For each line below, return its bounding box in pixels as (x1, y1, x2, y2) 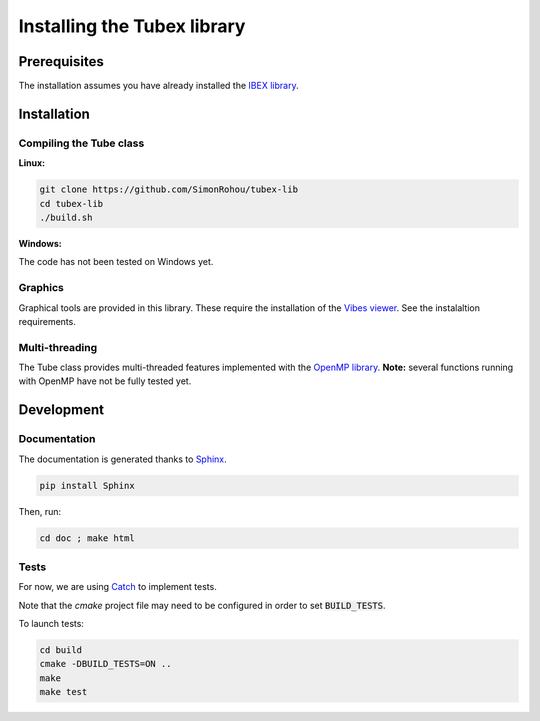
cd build (39, 645, 83, 656)
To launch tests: (18, 618, 85, 630)
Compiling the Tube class (18, 136, 145, 150)
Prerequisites (18, 53, 104, 70)
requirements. (18, 315, 77, 327)
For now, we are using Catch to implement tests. (18, 581, 217, 593)
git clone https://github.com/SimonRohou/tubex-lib (39, 184, 299, 195)
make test (39, 686, 88, 698)
